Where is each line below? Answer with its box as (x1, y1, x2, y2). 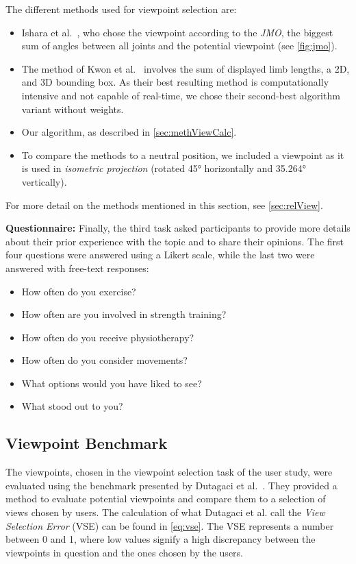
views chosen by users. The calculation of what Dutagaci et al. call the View (5, 505, 325, 519)
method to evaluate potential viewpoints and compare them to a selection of (5, 491, 326, 506)
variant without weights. (21, 101, 124, 116)
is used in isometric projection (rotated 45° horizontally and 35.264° (21, 161, 306, 175)
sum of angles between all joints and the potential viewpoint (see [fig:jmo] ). (21, 38, 338, 53)
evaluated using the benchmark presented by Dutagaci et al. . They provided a (5, 478, 338, 492)
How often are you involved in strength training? (21, 307, 227, 321)
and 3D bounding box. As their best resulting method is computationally (21, 75, 329, 89)
